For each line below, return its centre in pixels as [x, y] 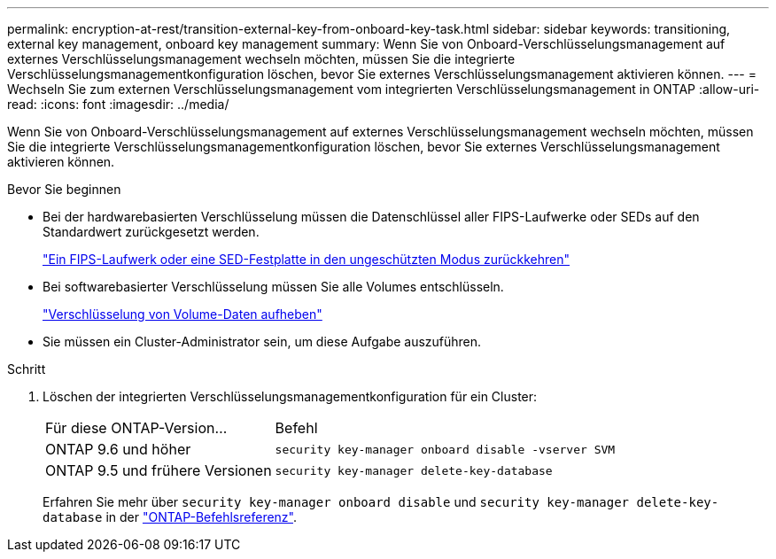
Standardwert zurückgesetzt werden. [151, 232]
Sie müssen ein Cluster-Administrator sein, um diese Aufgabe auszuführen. [262, 342]
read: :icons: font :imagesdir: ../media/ [118, 104]
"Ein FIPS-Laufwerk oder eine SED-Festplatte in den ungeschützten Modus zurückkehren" [307, 259]
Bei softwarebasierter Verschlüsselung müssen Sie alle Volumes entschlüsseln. [273, 287]
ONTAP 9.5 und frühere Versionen [159, 470]
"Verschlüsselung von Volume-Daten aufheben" [182, 314]
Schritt [27, 369]
